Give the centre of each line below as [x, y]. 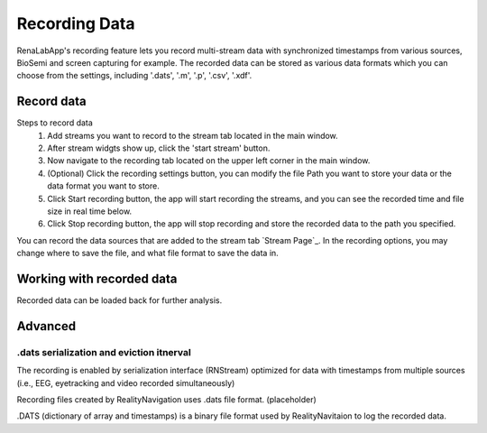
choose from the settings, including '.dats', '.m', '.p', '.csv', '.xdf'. [134, 76]
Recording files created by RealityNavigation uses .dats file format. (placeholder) [167, 399]
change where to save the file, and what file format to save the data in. [147, 253]
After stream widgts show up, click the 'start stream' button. [159, 148]
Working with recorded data [97, 278]
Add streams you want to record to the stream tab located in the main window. [193, 135]
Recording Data [76, 23]
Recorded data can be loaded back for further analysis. [119, 300]
